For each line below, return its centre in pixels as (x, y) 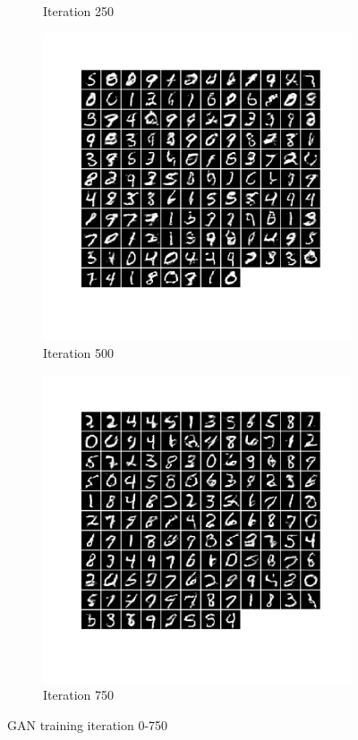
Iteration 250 (78, 11)
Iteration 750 (78, 695)
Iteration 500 (78, 353)
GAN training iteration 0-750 (88, 724)
